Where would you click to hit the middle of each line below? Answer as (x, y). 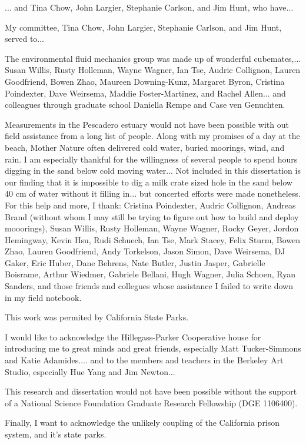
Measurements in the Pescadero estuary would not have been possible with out (147, 124)
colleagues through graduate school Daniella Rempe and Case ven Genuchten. (145, 105)
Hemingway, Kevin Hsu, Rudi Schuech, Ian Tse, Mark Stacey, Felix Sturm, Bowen (153, 239)
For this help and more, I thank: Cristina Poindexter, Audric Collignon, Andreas (150, 205)
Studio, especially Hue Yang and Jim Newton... (90, 371)
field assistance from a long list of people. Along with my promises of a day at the (152, 136)
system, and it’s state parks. (56, 434)
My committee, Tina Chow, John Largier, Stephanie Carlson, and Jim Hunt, (143, 27)
